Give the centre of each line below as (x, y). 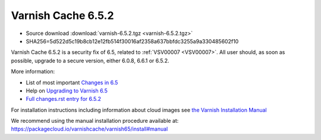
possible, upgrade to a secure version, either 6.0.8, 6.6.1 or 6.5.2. (90, 61)
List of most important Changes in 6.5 (72, 82)
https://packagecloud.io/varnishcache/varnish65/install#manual (89, 129)
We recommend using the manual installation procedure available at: (95, 121)
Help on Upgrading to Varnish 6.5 (67, 90)
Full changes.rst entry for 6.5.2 (63, 99)
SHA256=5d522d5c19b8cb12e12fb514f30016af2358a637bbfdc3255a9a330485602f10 (132, 41)
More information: (33, 72)
